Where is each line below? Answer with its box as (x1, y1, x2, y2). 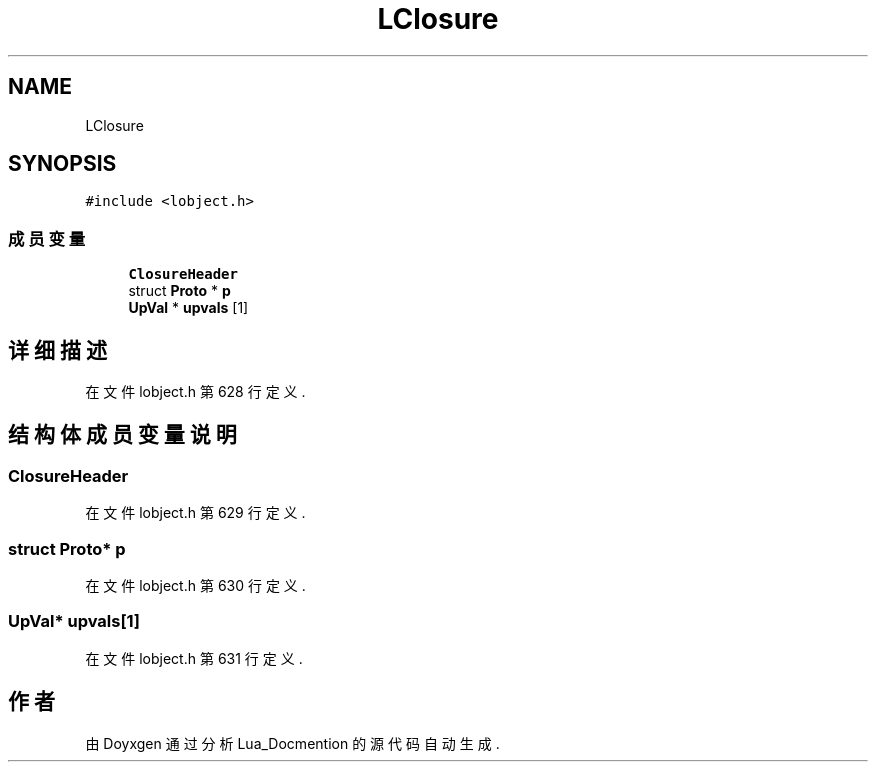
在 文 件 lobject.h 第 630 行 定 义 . (85, 577, 306, 594)
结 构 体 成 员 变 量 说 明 (8, 422, 237, 448)
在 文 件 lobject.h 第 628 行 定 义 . (85, 383, 306, 401)
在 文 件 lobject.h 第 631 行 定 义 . (85, 649, 303, 667)
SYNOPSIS (8, 151, 117, 177)
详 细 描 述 (8, 337, 107, 363)
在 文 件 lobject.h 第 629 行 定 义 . (85, 504, 306, 522)
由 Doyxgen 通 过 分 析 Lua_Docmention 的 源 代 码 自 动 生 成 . (85, 734, 500, 752)
